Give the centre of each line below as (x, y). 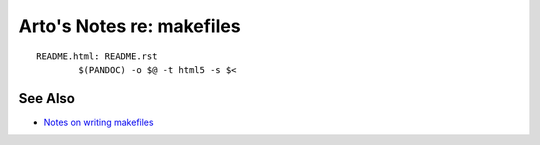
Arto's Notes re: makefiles (129, 26)
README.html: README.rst (97, 56)
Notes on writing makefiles (98, 122)
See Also (46, 98)
